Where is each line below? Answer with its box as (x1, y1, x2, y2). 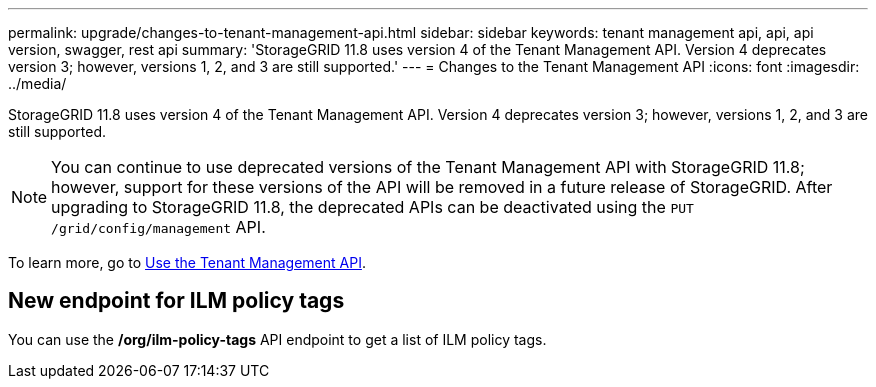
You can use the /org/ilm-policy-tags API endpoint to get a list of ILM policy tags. (8, 330, 547, 348)
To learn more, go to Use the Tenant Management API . (8, 254, 366, 271)
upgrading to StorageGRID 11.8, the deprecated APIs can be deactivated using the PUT (51, 197, 694, 217)
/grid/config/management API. (51, 217, 266, 237)
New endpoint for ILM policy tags (8, 288, 345, 314)
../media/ (8, 75, 67, 92)
